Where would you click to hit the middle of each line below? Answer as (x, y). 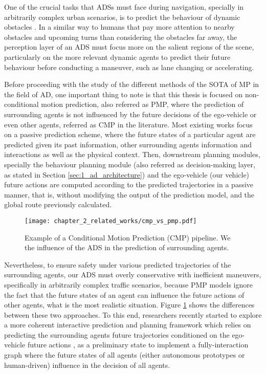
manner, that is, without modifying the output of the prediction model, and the (129, 194)
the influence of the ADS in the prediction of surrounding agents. (127, 247)
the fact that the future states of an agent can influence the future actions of (124, 294)
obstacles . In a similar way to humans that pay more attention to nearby (119, 27)
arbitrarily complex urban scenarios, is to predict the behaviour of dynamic (122, 17)
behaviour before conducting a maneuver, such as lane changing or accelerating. (129, 67)
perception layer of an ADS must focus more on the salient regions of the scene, (129, 47)
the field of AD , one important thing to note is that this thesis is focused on (124, 94)
